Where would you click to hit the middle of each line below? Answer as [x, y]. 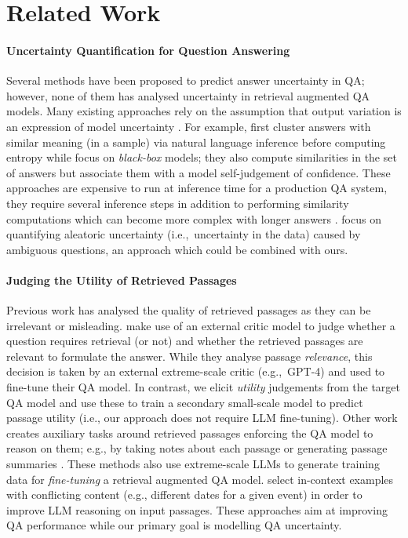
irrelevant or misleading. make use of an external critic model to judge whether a [201, 325]
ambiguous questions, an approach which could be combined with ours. [177, 249]
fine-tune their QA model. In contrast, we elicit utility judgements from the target [203, 387]
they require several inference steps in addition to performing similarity [178, 203]
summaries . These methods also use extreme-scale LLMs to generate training [193, 464]
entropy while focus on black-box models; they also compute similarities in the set [202, 157]
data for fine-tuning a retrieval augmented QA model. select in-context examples [200, 479]
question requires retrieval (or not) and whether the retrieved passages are [185, 341]
